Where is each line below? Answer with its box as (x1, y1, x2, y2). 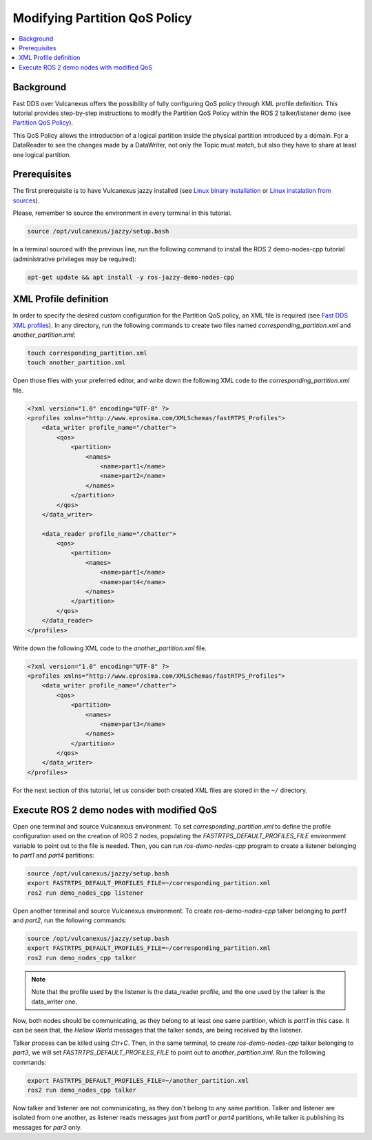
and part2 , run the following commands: (12, 916, 127, 924)
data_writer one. (31, 997, 78, 1006)
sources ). (12, 196, 40, 205)
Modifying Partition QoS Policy (12, 10, 192, 25)
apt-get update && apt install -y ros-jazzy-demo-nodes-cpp (27, 273, 235, 281)
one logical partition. (12, 150, 72, 158)
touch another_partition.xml (27, 359, 126, 366)
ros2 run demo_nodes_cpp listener (27, 889, 144, 897)
